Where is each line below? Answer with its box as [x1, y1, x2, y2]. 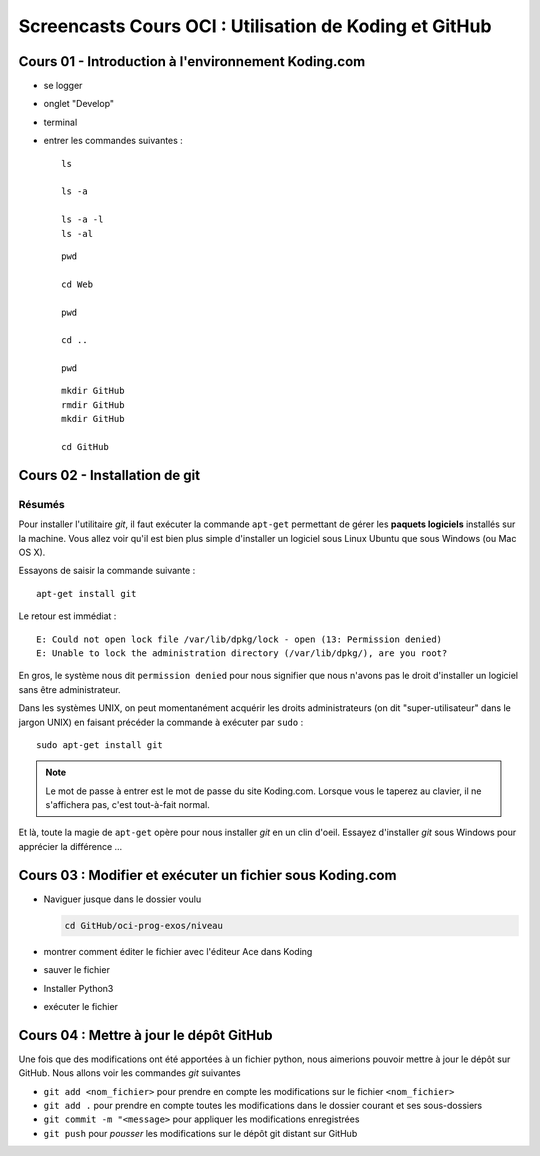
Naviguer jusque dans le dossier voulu [43, 893, 202, 905]
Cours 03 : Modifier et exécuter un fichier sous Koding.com [18, 866, 397, 884]
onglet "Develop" [43, 98, 115, 110]
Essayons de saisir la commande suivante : [18, 565, 196, 577]
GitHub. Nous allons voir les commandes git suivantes [18, 1067, 241, 1079]
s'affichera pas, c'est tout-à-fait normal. [45, 799, 210, 811]
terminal [43, 116, 78, 128]
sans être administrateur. [18, 683, 121, 695]
